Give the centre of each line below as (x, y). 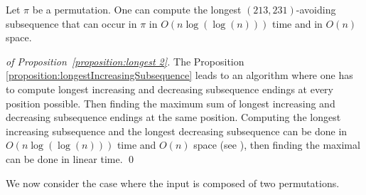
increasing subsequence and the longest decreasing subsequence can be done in (177, 131)
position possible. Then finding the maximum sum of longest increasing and (171, 103)
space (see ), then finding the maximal (277, 145)
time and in (297, 23)
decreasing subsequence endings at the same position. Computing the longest (173, 117)
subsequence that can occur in (71, 23)
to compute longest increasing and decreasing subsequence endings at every (169, 89)
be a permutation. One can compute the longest (137, 9)
